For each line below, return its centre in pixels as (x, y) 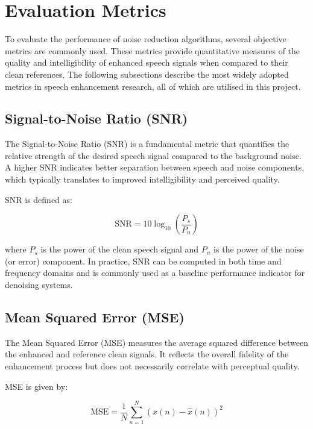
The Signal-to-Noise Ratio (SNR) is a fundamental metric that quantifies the (147, 144)
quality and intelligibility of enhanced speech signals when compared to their (147, 62)
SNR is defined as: (39, 199)
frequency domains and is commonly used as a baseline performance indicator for (155, 273)
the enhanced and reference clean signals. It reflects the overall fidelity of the (147, 354)
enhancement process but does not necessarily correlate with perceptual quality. (152, 366)
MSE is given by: (36, 386)
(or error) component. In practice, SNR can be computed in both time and (143, 261)
